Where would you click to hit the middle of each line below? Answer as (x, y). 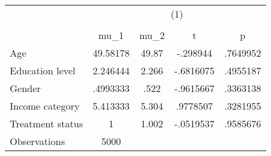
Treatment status (47, 123)
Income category (45, 106)
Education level (43, 70)
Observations (37, 141)
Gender (25, 88)
